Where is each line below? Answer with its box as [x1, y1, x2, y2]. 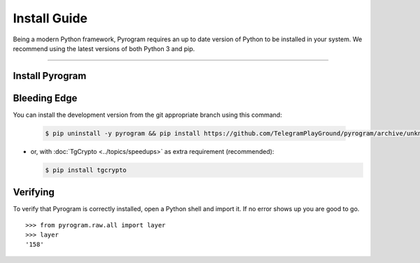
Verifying [13, 186, 55, 199]
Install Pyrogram [13, 70, 87, 82]
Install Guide [13, 10, 87, 26]
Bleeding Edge [13, 92, 78, 104]
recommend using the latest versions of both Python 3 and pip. [13, 44, 195, 52]
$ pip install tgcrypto [45, 166, 127, 174]
